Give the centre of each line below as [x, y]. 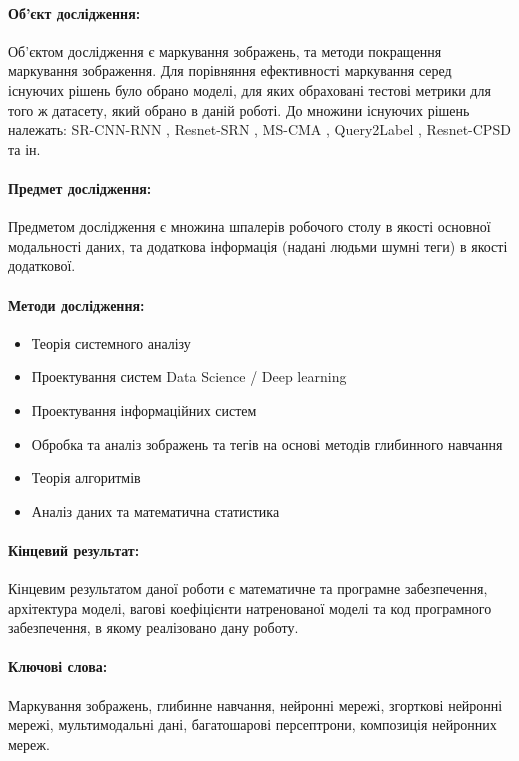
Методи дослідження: [76, 304]
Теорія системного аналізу [111, 342]
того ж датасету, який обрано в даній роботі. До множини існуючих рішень [239, 109]
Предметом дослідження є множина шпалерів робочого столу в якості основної [249, 226]
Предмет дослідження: [80, 187]
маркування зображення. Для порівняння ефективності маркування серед [230, 70]
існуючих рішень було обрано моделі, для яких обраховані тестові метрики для [249, 89]
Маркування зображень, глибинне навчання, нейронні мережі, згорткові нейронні [255, 704]
